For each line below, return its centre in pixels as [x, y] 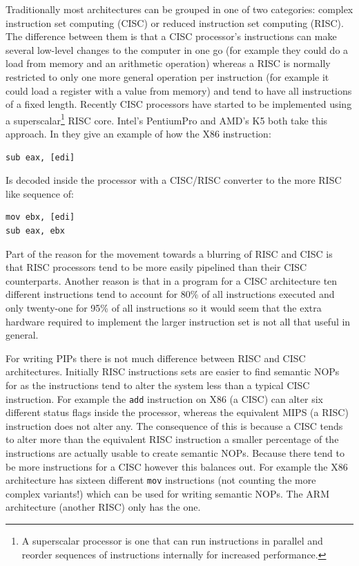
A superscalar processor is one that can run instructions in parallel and [172, 540]
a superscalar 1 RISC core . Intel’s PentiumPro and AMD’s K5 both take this [167, 119]
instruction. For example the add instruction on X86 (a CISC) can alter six [164, 398]
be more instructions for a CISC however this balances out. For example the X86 [177, 466]
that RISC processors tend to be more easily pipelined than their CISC [156, 267]
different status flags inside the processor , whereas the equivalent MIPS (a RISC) [177, 412]
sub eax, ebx [35, 230]
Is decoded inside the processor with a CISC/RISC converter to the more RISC [174, 180]
